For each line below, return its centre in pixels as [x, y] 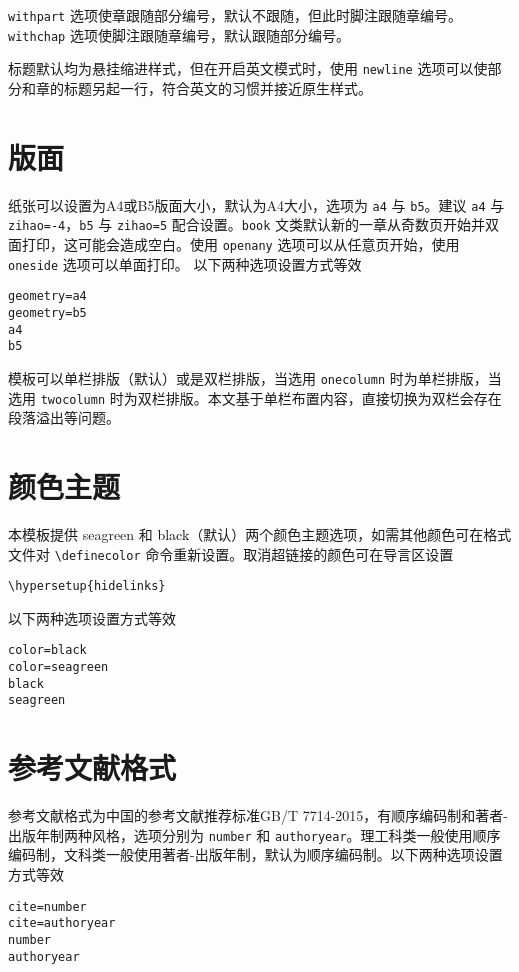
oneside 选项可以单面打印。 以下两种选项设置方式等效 [185, 263]
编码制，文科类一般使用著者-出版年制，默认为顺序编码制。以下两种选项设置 [255, 854]
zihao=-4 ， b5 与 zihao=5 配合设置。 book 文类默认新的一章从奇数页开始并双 [254, 224]
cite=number [47, 906]
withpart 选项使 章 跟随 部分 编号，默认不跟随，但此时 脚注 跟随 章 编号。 [235, 15]
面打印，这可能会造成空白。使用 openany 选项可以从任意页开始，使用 [234, 244]
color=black [47, 650]
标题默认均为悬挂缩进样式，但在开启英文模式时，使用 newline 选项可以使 [248, 68]
